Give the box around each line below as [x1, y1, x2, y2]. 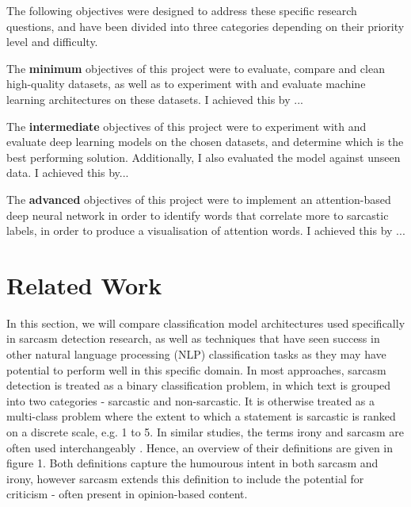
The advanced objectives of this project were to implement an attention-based [6, 190, 391, 207]
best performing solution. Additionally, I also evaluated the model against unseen [6, 148, 401, 165]
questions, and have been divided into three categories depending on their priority [6, 17, 405, 34]
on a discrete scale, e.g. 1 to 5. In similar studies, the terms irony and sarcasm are [6, 424, 405, 440]
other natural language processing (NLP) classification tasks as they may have [6, 346, 386, 363]
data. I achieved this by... [6, 164, 129, 181]
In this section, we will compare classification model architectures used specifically [6, 314, 405, 331]
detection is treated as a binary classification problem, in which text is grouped [6, 377, 391, 394]
